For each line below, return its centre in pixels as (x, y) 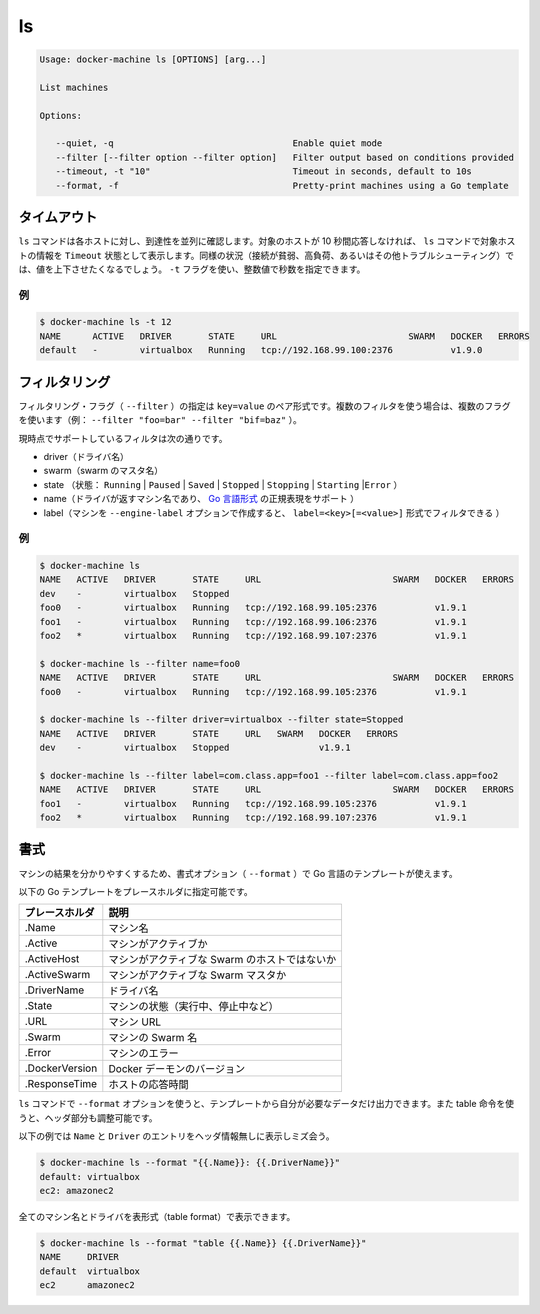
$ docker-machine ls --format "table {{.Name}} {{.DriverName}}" (203, 1243)
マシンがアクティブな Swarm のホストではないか (222, 960)
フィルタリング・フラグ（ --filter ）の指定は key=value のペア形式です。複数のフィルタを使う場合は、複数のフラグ (265, 406)
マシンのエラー (143, 1053)
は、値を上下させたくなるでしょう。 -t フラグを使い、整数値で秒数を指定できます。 (192, 269)
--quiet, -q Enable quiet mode (219, 143)
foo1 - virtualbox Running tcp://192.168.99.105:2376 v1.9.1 (253, 803)
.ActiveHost (52, 959)
